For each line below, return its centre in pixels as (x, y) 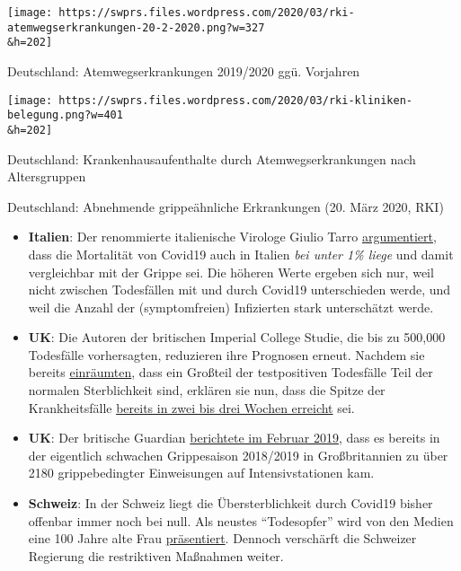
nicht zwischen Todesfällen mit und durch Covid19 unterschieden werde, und (239, 290)
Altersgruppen (47, 176)
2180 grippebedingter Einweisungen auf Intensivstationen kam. (201, 473)
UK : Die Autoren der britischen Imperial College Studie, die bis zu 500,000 (237, 337)
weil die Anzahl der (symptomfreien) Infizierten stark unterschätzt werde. (231, 307)
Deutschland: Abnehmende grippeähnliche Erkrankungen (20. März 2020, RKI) (226, 206)
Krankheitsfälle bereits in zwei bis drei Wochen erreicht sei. (191, 407)
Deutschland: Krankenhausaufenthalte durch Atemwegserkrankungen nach (212, 158)
